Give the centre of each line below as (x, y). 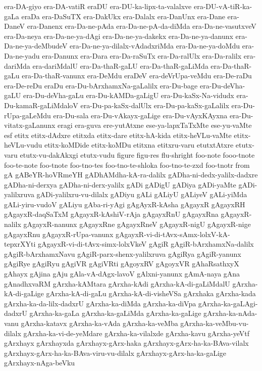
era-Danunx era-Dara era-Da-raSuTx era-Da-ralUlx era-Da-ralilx (142, 55)
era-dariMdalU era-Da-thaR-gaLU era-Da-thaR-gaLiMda (120, 65)
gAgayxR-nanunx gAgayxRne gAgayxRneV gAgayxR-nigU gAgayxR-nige (137, 224)
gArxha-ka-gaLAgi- (228, 303)
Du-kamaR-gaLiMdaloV (41, 105)
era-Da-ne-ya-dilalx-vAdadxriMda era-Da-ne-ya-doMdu (155, 46)
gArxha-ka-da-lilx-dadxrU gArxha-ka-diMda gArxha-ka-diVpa (100, 303)
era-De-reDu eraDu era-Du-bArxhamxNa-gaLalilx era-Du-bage (101, 85)
